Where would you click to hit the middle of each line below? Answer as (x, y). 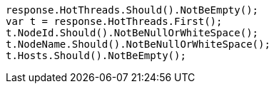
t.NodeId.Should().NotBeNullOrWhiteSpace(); (132, 33)
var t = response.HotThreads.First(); (114, 21)
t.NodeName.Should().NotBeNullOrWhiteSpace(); (138, 44)
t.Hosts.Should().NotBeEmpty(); (96, 56)
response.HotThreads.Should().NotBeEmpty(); (132, 10)
